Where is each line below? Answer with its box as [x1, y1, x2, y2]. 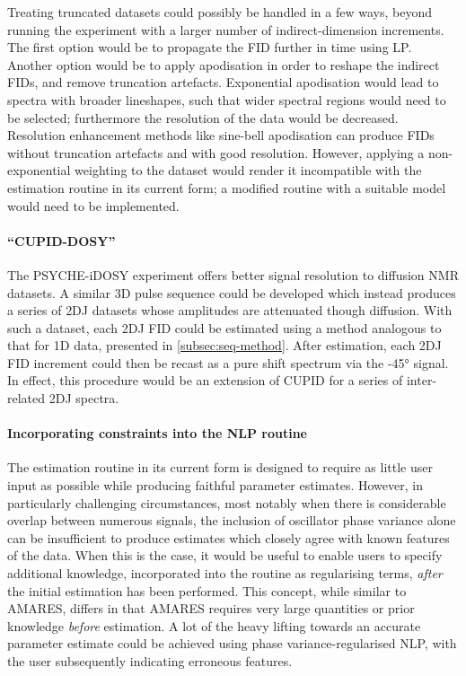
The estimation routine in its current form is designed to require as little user [7, 458, 433, 477]
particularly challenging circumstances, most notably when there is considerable [7, 493, 446, 512]
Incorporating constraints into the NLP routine [7, 424, 307, 443]
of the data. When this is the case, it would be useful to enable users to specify [7, 546, 443, 565]
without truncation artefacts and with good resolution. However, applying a [7, 143, 425, 162]
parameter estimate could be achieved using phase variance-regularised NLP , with [7, 634, 457, 653]
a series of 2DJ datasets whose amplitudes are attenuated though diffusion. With [7, 301, 453, 320]
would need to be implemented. [7, 196, 180, 215]
